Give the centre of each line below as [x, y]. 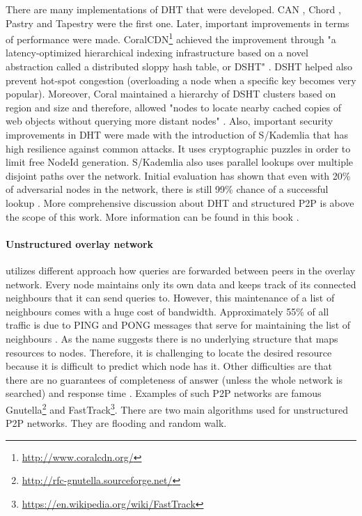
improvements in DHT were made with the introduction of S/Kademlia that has [177, 134]
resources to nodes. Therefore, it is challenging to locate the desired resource [169, 352]
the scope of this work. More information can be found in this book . [152, 216]
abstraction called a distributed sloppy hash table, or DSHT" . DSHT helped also [179, 67]
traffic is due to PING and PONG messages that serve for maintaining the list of [178, 325]
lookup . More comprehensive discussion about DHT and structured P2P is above [180, 202]
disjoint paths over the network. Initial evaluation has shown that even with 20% [178, 175]
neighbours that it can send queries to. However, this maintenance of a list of [170, 298]
